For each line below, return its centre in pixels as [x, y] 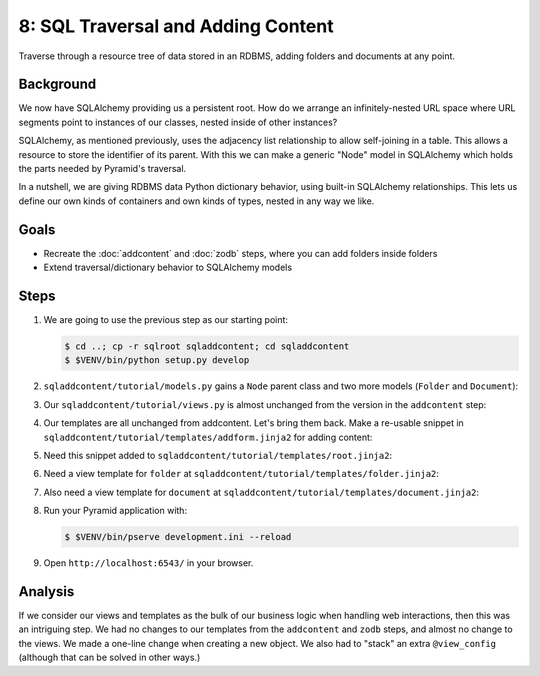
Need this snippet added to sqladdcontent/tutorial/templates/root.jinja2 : [218, 455]
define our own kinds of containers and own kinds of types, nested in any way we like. [196, 201]
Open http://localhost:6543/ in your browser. [148, 563]
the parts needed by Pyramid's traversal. [102, 169]
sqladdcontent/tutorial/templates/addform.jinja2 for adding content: [208, 437]
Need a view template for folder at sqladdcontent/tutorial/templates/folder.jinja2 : [241, 474]
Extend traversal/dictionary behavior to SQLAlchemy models [168, 267]
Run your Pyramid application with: [115, 511]
